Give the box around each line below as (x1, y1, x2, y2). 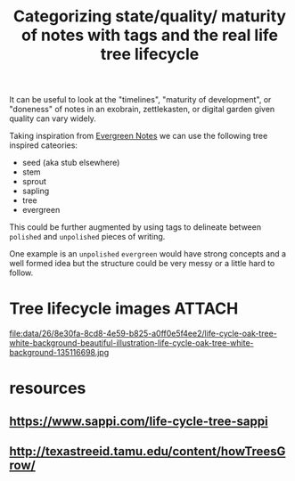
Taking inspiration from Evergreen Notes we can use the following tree (9, 131, 268, 142)
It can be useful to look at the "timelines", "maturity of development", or (9, 94, 272, 105)
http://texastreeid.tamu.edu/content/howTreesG (9, 444, 286, 460)
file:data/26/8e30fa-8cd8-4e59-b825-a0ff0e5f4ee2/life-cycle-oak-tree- (9, 328, 278, 339)
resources (9, 379, 86, 398)
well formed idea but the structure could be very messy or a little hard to (9, 258, 275, 269)
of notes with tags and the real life (20, 25, 279, 45)
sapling (21, 185, 50, 197)
